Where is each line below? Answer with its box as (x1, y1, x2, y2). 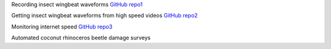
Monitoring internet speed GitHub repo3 (11, 23, 113, 30)
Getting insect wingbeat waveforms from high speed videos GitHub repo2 (11, 12, 198, 19)
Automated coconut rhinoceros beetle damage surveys (11, 34, 151, 42)
